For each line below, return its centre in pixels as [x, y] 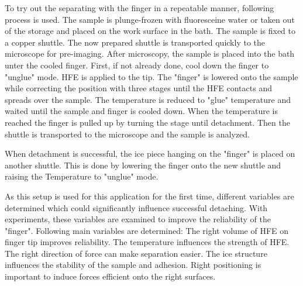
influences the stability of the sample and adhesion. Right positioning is [133, 265]
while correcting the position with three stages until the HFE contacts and [138, 88]
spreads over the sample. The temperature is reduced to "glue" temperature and [148, 99]
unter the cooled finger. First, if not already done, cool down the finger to [137, 65]
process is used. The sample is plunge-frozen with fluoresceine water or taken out [150, 19]
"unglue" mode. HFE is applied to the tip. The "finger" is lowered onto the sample [151, 76]
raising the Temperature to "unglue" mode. [82, 176]
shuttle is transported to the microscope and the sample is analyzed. [128, 134]
